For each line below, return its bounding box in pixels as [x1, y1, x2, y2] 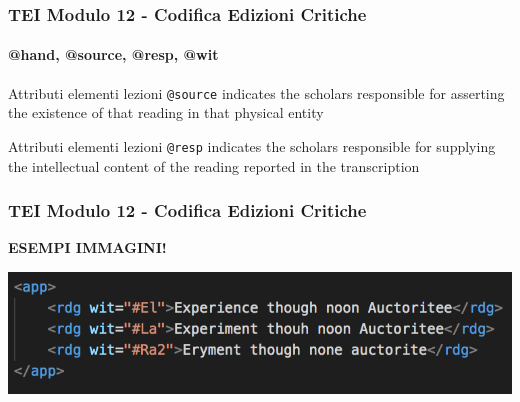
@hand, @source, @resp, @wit [8, 44, 219, 65]
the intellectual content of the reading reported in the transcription [8, 155, 420, 176]
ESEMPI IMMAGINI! [8, 237, 167, 258]
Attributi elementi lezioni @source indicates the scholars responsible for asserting [8, 82, 505, 103]
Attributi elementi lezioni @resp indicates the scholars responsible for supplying [8, 135, 496, 156]
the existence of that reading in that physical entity [8, 102, 324, 123]
